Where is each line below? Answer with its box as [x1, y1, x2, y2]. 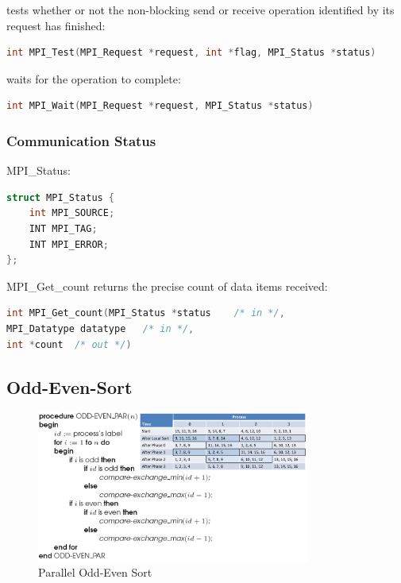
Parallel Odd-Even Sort [38, 564, 152, 581]
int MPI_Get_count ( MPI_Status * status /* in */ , [6, 307, 285, 319]
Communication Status [6, 130, 156, 150]
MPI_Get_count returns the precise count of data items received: [6, 277, 328, 294]
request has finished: [6, 17, 106, 33]
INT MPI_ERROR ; [29, 238, 109, 250]
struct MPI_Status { [6, 191, 115, 203]
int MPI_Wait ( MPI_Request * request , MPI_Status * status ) [6, 100, 314, 112]
